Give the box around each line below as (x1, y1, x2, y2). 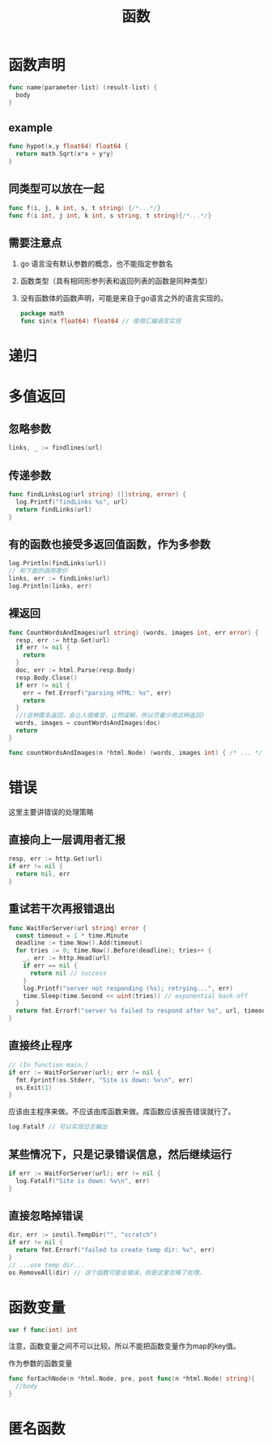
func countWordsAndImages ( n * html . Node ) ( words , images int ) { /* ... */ (8, 748, 263, 756)
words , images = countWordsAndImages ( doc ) (15, 719, 161, 727)
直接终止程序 (8, 1039, 73, 1052)
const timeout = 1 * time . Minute (15, 932, 129, 940)
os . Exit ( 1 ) (15, 1083, 53, 1091)
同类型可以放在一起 (8, 182, 104, 195)
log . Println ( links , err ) (8, 581, 92, 590)
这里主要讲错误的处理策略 (8, 807, 94, 816)
